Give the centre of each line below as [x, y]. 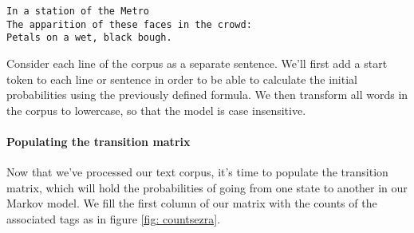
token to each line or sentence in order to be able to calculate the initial [182, 79]
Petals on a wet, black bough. [89, 38]
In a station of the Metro [78, 11]
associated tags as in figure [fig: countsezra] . [114, 218]
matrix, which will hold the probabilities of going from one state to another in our [207, 187]
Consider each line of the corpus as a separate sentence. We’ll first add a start [197, 63]
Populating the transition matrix [99, 141]
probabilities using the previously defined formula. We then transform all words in [207, 95]
